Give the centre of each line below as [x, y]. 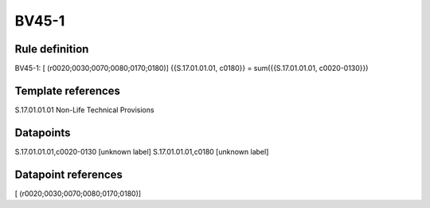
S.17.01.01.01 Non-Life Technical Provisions [84, 110]
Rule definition [52, 49]
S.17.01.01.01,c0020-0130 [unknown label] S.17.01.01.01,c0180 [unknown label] [142, 151]
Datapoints [43, 133]
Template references [68, 90]
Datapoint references [69, 174]
